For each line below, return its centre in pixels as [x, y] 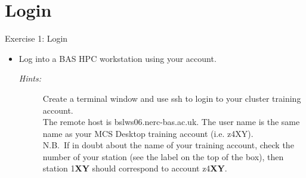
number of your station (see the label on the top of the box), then [163, 156]
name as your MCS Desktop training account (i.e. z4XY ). [148, 133]
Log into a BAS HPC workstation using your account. [118, 58]
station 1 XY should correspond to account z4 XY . [135, 168]
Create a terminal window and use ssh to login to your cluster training [172, 98]
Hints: [30, 78]
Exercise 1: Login [36, 38]
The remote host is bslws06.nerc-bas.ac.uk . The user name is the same [171, 122]
